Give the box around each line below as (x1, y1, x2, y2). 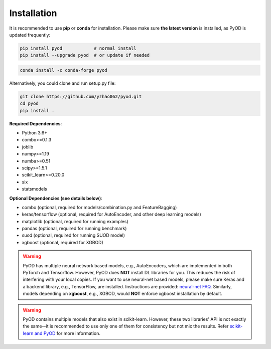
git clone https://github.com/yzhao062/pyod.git (20, 93, 142, 99)
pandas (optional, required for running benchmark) (22, 226, 127, 232)
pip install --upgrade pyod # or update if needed (20, 53, 150, 58)
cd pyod (20, 101, 39, 106)
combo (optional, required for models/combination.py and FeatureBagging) (22, 204, 177, 210)
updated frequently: (9, 32, 51, 38)
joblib (22, 143, 34, 150)
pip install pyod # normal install (20, 45, 137, 51)
